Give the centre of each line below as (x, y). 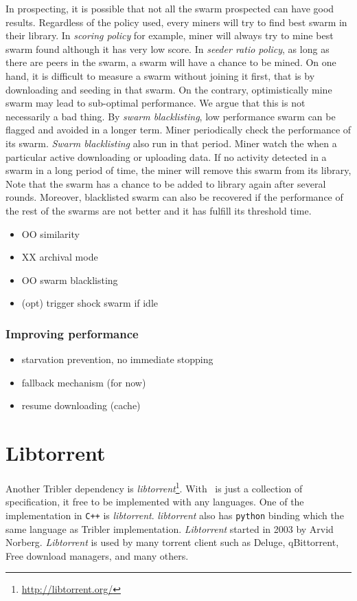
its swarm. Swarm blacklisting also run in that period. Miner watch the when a (171, 143)
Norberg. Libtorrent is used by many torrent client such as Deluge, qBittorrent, (172, 542)
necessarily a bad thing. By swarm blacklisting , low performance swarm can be (171, 116)
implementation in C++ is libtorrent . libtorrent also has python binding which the (175, 515)
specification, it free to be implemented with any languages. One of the (155, 502)
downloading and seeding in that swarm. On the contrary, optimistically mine (169, 89)
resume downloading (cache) (81, 405)
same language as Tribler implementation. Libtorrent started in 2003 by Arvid (170, 528)
